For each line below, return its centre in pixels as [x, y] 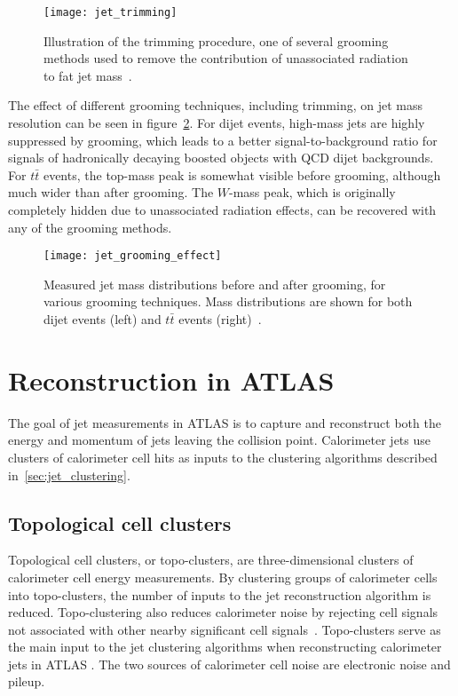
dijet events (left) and [103, 319]
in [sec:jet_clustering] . [69, 475]
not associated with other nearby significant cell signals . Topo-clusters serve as [225, 629]
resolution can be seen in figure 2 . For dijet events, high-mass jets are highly [217, 123]
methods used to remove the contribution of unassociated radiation [226, 58]
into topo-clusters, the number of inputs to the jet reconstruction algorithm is [220, 594]
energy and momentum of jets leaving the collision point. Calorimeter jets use [220, 440]
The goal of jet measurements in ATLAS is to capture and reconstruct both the [225, 422]
